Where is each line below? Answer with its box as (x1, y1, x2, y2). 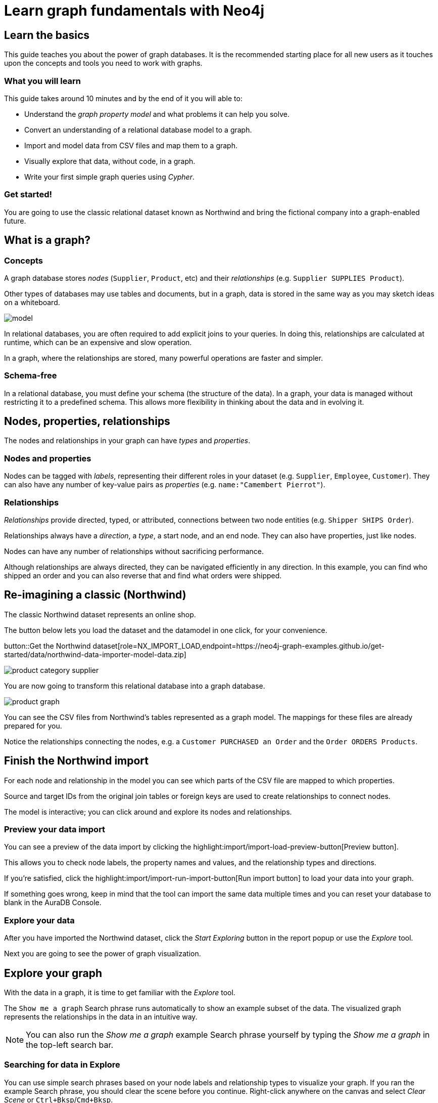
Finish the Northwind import (4, 754, 149, 768)
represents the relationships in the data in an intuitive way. (4, 1012, 198, 1022)
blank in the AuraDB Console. (4, 898, 102, 907)
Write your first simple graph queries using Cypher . (24, 172, 194, 181)
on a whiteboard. (4, 298, 60, 307)
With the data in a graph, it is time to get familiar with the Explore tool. (4, 988, 235, 997)
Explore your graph (4, 966, 103, 980)
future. (4, 216, 26, 225)
